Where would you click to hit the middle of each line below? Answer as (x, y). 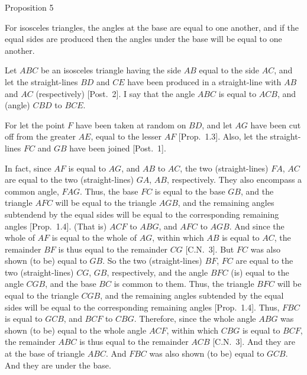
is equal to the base (190, 191)
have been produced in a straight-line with (204, 81)
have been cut (276, 125)
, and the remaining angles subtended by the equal (192, 295)
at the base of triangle (45, 353)
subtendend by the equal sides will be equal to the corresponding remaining (142, 214)
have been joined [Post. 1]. (118, 148)
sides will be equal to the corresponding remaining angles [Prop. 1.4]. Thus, (142, 307)
